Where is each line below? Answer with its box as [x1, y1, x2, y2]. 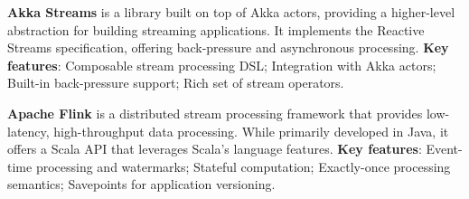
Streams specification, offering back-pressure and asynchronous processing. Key [7, 38, 449, 57]
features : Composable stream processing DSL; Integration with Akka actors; [7, 55, 436, 74]
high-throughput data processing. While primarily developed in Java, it [53, 121, 449, 140]
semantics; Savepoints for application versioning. [7, 175, 276, 194]
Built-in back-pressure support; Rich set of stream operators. [7, 73, 344, 92]
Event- [426, 139, 463, 158]
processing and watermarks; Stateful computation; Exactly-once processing [35, 156, 451, 175]
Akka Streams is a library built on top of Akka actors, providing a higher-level [7, 3, 455, 21]
